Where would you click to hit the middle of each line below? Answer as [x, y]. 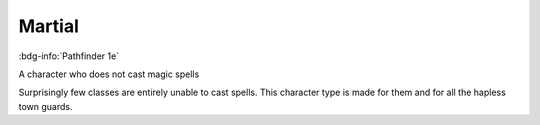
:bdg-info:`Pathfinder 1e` [69, 56]
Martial [48, 26]
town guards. [46, 106]
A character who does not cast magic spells [109, 74]
